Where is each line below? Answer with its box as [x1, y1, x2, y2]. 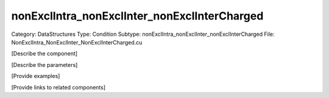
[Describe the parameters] [11, 61, 78, 68]
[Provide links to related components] [11, 83, 106, 91]
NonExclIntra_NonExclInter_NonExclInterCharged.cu [11, 38, 143, 46]
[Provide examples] [11, 72, 60, 80]
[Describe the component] [11, 50, 78, 57]
